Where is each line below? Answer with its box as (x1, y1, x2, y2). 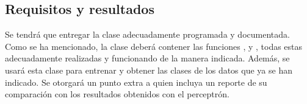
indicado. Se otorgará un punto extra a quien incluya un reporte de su (5, 75, 267, 88)
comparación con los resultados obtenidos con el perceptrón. (5, 88, 229, 100)
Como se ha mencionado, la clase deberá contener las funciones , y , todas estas (5, 40, 303, 52)
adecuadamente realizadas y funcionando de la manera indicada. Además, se (5, 52, 290, 64)
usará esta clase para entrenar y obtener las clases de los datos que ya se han (5, 63, 292, 76)
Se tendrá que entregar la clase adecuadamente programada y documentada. (5, 28, 290, 41)
